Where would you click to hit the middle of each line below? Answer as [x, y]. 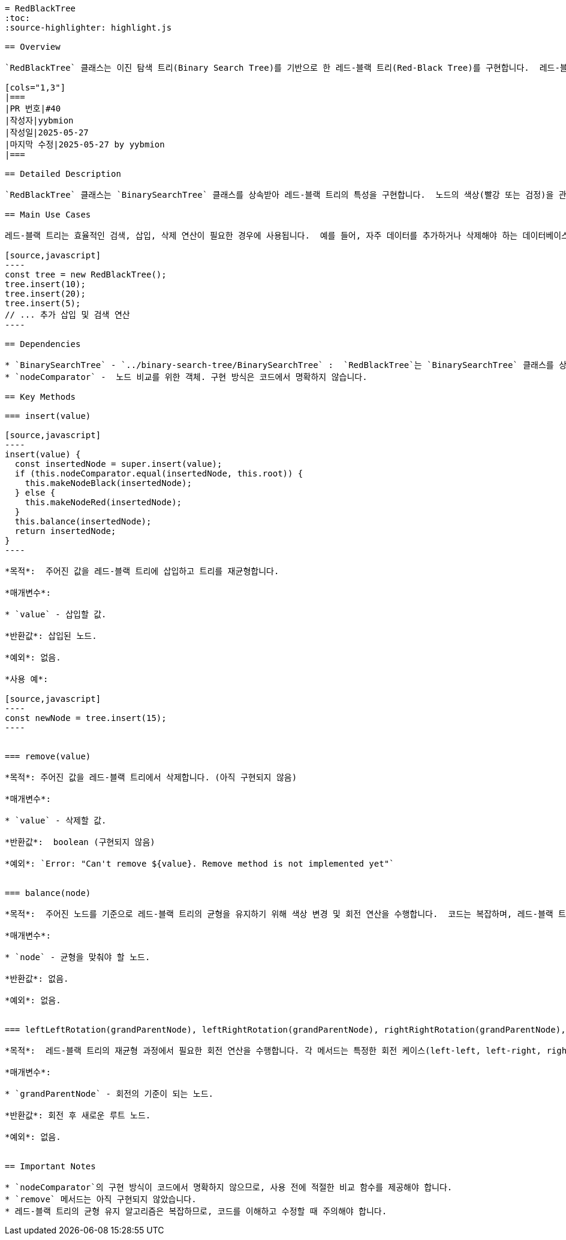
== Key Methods [40, 397]
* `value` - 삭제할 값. [56, 820]
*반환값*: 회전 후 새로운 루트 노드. [78, 1115]
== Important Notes [50, 1166]
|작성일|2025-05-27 [47, 132]
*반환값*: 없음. [37, 979]
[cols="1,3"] [35, 88]
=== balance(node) [48, 893]
